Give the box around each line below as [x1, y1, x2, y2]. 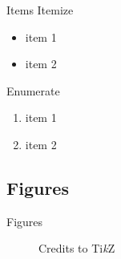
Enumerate [6, 82, 60, 99]
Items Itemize [6, 2, 74, 18]
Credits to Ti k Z [38, 240, 115, 257]
